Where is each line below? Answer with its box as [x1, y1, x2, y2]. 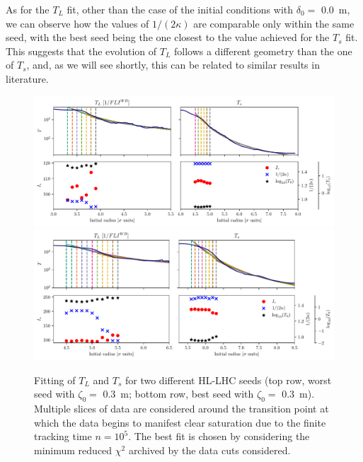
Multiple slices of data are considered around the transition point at [34, 401, 329, 416]
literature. [6, 71, 49, 86]
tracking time [34, 429, 92, 444]
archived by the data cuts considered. [128, 442, 291, 457]
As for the [6, 2, 50, 16]
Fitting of [34, 372, 76, 387]
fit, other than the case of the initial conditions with [67, 2, 294, 16]
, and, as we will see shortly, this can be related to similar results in [26, 57, 320, 72]
